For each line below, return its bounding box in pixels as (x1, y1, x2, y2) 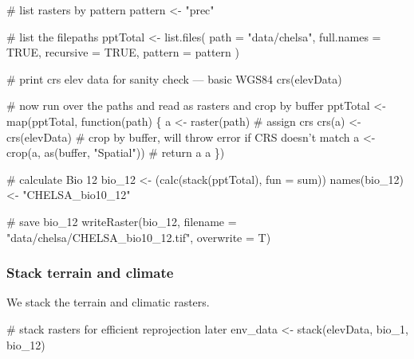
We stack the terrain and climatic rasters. (6, 294, 210, 310)
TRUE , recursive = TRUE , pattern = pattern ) (6, 44, 239, 60)
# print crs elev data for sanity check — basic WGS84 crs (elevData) (6, 70, 342, 87)
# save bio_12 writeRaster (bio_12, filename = (6, 213, 237, 229)
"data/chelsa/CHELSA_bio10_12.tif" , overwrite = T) (6, 228, 271, 245)
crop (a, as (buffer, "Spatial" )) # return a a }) (6, 144, 225, 161)
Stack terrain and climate (6, 263, 174, 283)
